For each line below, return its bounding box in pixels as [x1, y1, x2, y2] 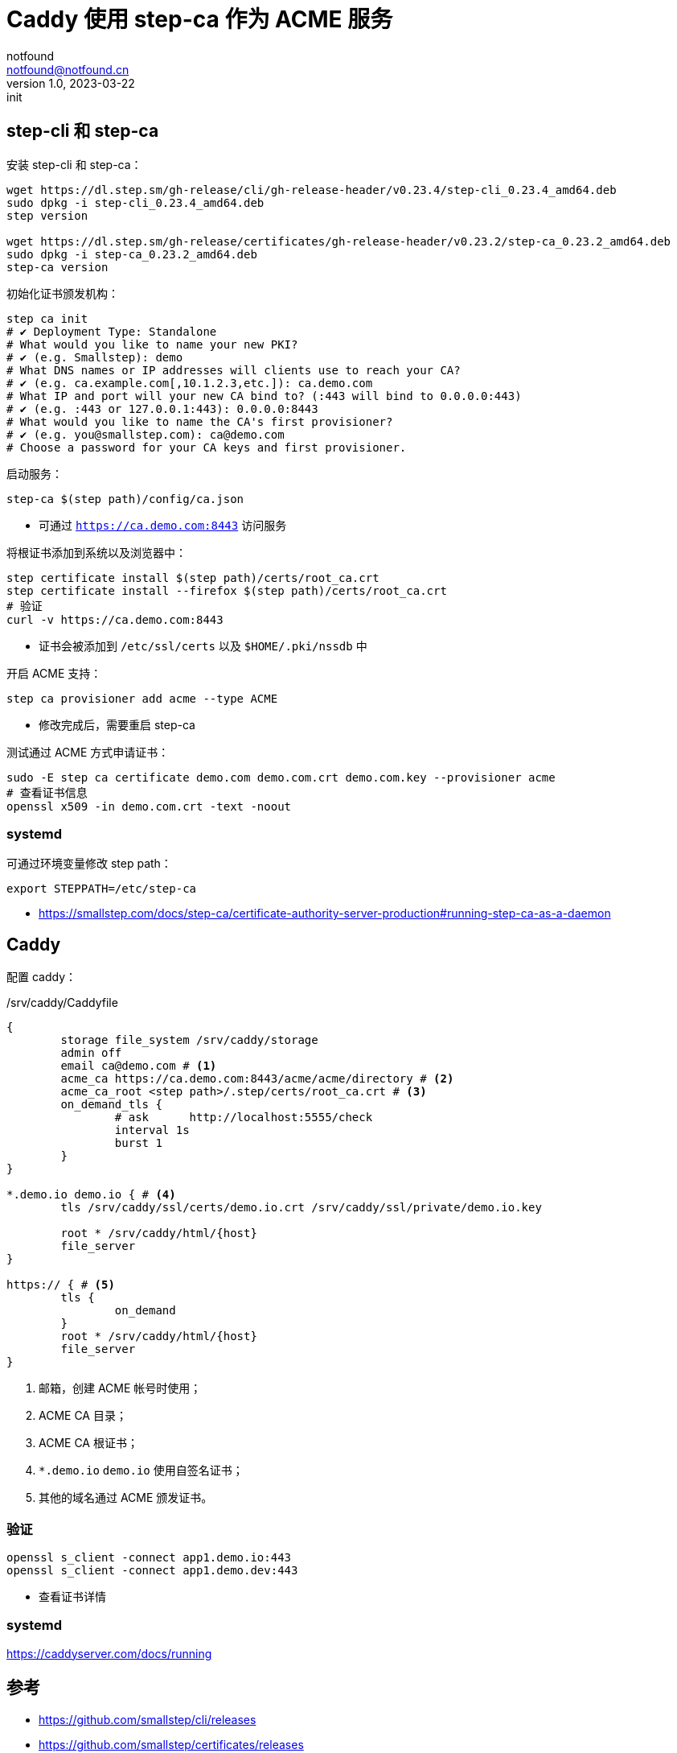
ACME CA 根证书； [39, 1436, 138, 1450]
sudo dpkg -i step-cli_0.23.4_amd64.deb [6, 196, 265, 209]
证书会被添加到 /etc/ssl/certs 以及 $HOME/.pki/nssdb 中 [39, 638, 367, 653]
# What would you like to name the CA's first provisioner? [6, 415, 393, 428]
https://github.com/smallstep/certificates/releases [39, 1737, 304, 1751]
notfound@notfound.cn [6, 62, 129, 76]
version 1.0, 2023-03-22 [6, 76, 135, 90]
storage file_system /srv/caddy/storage [60, 1033, 318, 1047]
